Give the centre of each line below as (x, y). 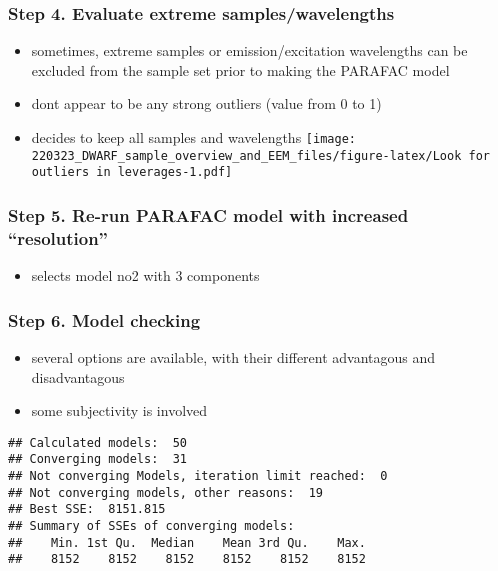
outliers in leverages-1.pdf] (132, 172)
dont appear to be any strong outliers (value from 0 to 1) (206, 103)
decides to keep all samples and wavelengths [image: (193, 137)
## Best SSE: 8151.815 (87, 509)
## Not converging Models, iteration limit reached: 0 (198, 476)
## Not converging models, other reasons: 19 (165, 492)
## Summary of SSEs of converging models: (151, 525)
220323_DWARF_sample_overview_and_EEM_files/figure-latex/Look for (260, 155)
